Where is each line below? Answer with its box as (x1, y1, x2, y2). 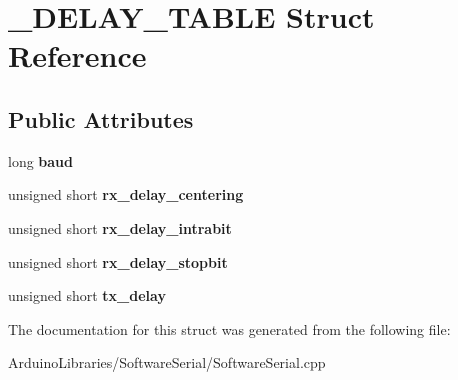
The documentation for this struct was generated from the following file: (8, 318, 451, 339)
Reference (8, 35, 147, 76)
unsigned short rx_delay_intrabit (8, 217, 232, 238)
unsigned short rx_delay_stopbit (8, 251, 228, 272)
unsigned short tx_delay (8, 285, 166, 306)
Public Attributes (8, 103, 194, 134)
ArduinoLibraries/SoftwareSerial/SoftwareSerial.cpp (8, 352, 326, 373)
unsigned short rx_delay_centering (8, 184, 244, 205)
